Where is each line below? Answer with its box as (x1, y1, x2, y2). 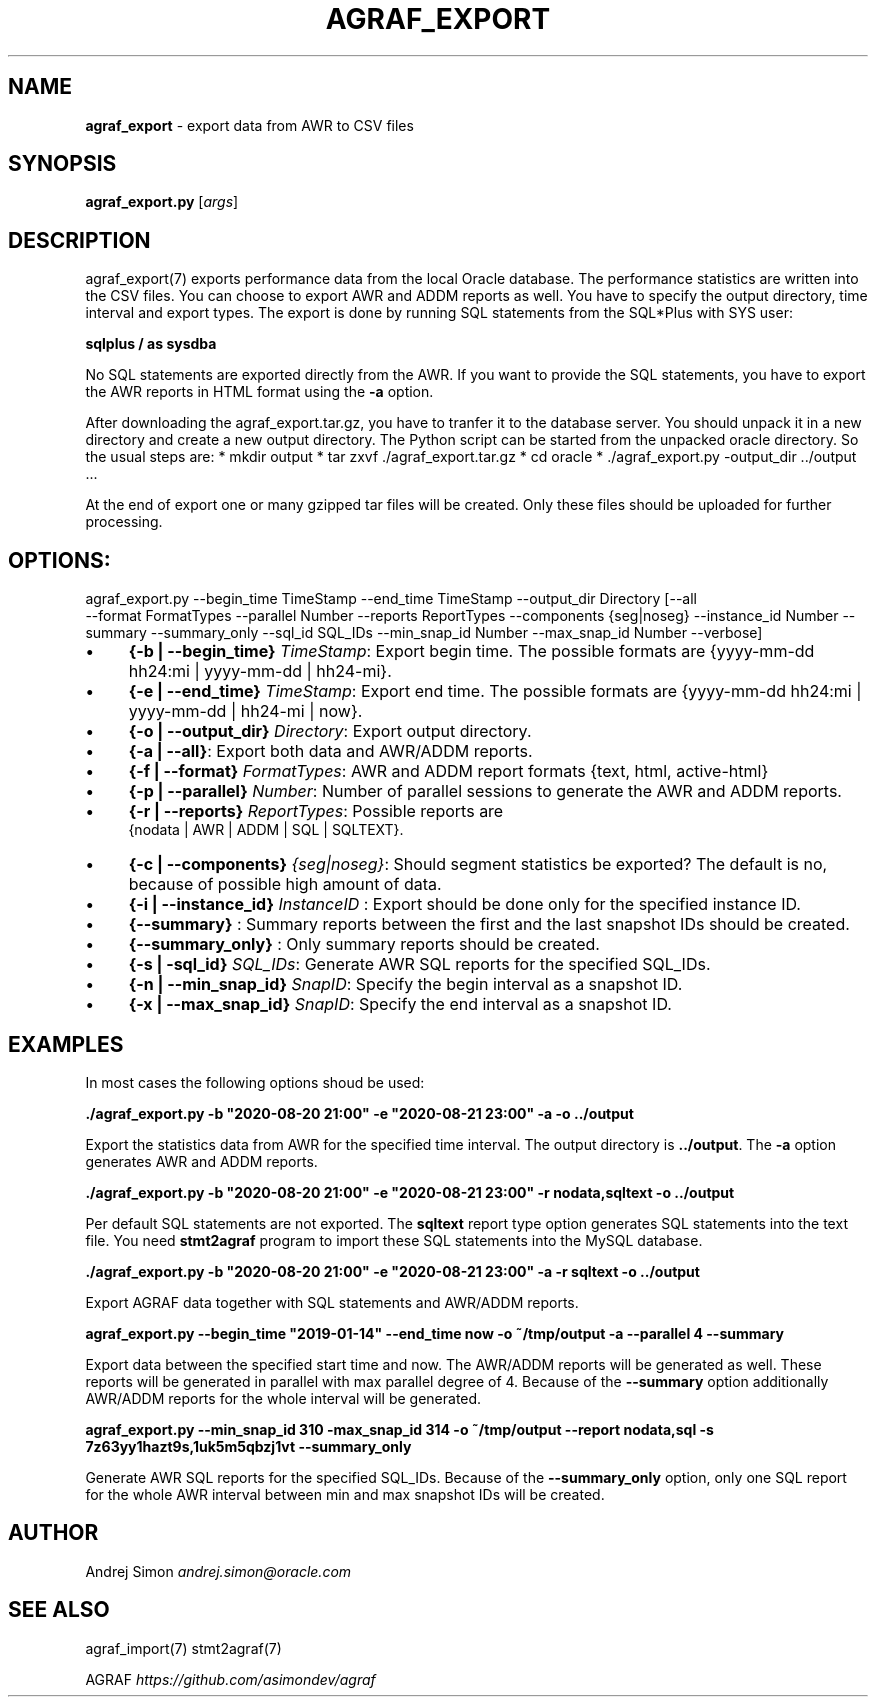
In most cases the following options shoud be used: (85, 1073, 425, 1091)
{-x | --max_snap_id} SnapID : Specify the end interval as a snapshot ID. (128, 994, 672, 1015)
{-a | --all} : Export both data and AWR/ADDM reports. (128, 741, 533, 762)
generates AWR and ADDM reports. (85, 1152, 318, 1170)
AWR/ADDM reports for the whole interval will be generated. (85, 1389, 482, 1407)
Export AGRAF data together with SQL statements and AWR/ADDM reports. (85, 1293, 579, 1311)
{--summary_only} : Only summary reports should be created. (128, 934, 600, 955)
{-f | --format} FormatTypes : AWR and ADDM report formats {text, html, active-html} (128, 761, 769, 782)
